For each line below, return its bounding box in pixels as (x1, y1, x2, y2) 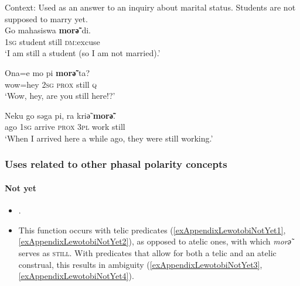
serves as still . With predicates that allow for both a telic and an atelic (18, 246, 277, 259)
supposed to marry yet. (5, 12, 88, 25)
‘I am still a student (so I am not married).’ (5, 47, 161, 59)
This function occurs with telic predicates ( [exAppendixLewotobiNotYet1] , (18, 223, 286, 236)
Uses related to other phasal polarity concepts (5, 157, 227, 171)
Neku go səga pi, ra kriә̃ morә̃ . (5, 109, 115, 121)
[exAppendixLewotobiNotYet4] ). (18, 270, 134, 282)
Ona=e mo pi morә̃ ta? (5, 66, 90, 78)
